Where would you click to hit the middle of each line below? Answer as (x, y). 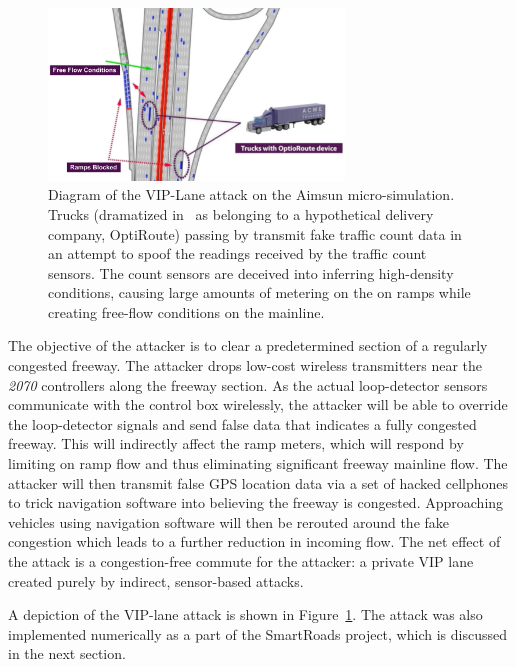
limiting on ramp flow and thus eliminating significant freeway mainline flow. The (258, 463)
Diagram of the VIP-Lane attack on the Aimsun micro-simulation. (251, 194)
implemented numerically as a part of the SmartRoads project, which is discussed (257, 633)
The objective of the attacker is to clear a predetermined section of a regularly (248, 345)
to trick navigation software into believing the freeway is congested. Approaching (256, 502)
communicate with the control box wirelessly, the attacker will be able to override (258, 404)
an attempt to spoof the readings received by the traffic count (237, 253)
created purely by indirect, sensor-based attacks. (156, 580)
